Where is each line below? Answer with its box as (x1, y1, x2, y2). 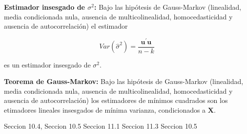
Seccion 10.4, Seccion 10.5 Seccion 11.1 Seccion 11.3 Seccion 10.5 (4, 121, 197, 131)
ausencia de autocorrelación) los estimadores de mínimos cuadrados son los (4, 95, 228, 105)
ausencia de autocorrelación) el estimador (4, 21, 128, 31)
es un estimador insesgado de (4, 60, 91, 70)
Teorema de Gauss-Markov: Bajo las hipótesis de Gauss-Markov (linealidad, (4, 76, 244, 86)
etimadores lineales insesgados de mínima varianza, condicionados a (4, 104, 206, 115)
